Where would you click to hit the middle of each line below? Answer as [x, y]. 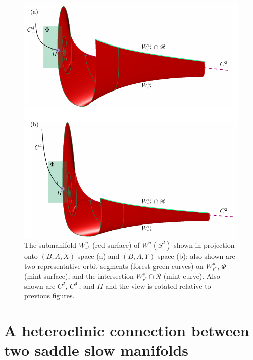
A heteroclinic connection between [127, 330]
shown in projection [204, 244]
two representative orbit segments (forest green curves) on [114, 266]
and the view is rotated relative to [158, 285]
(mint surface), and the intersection [79, 276]
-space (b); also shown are [195, 256]
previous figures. [49, 296]
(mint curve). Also [192, 276]
